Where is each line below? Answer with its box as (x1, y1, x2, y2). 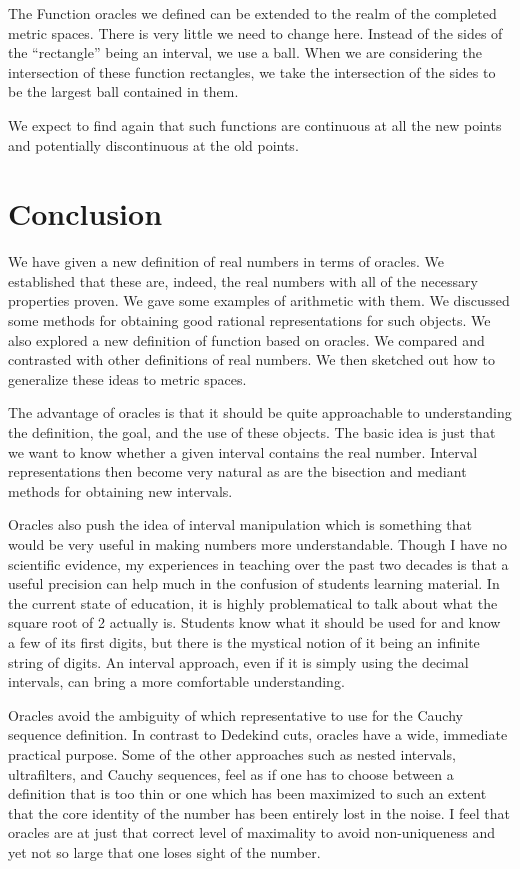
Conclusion (8, 193, 163, 234)
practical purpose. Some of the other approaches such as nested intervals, (8, 743, 456, 764)
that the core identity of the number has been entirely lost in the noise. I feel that (8, 802, 510, 823)
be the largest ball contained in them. (8, 81, 239, 102)
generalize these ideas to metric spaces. (8, 368, 247, 389)
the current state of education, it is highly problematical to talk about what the (8, 592, 498, 613)
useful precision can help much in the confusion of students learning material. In (8, 573, 500, 594)
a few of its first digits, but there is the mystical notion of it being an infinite (8, 631, 480, 652)
